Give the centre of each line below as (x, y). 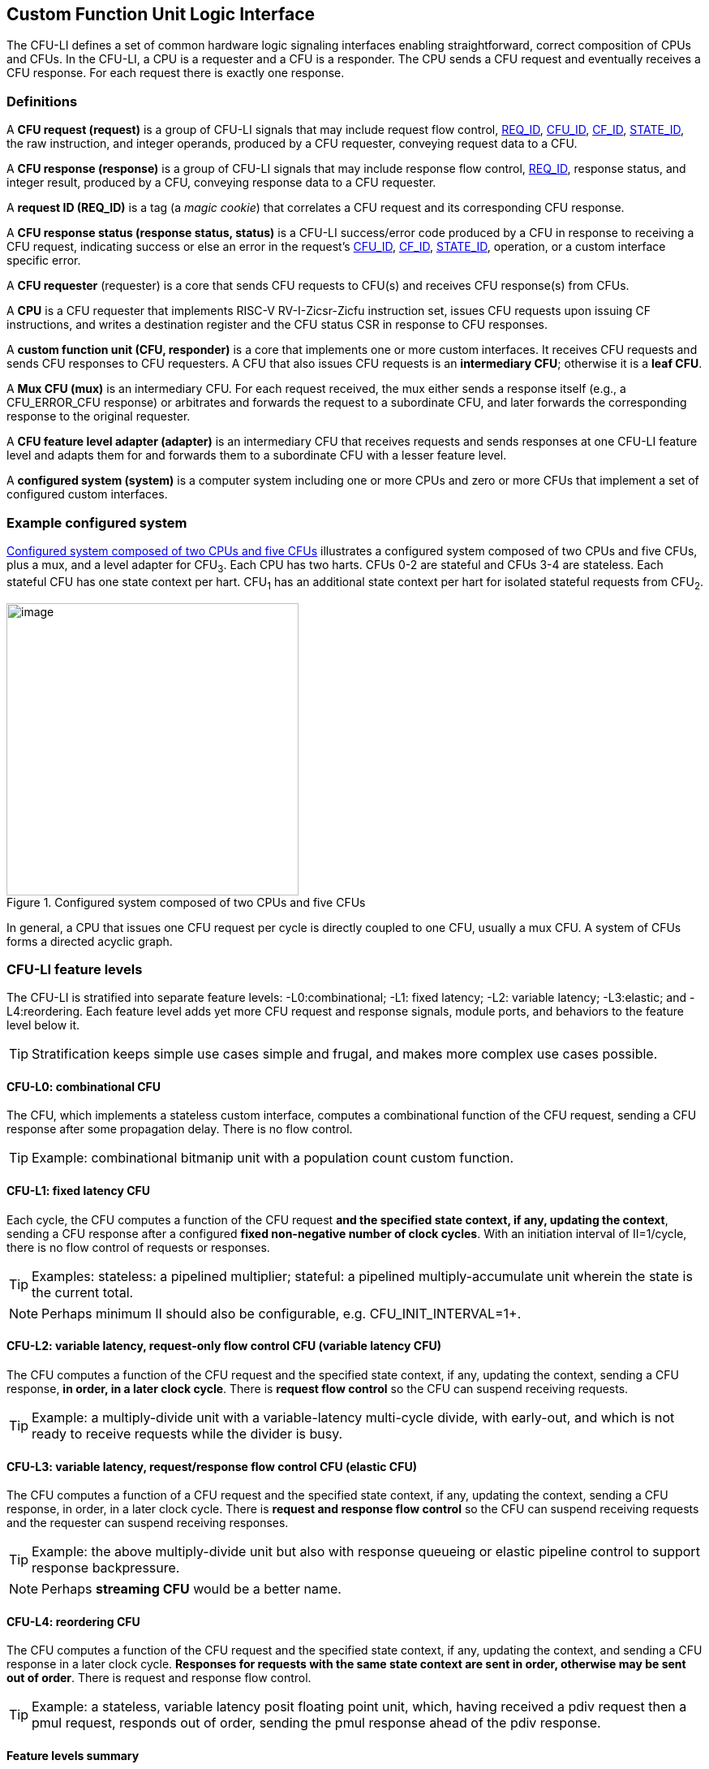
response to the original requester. (99, 416)
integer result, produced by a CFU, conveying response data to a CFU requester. (221, 183)
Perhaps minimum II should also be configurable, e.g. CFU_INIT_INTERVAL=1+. (281, 1313)
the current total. (83, 1292)
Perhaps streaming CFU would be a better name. (191, 1589)
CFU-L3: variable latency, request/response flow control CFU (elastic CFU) (212, 1466)
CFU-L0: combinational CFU (84, 1086)
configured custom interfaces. (87, 494)
